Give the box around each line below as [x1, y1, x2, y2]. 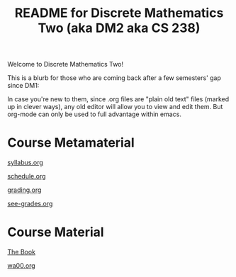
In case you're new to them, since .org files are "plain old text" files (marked [7, 95, 230, 103]
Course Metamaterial [7, 135, 135, 151]
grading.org [7, 186, 42, 194]
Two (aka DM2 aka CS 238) [38, 20, 201, 36]
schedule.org [7, 172, 46, 181]
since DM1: [7, 81, 40, 90]
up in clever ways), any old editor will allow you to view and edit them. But [7, 103, 223, 111]
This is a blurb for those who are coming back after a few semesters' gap [7, 74, 222, 82]
